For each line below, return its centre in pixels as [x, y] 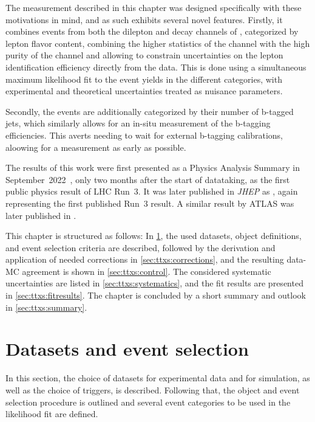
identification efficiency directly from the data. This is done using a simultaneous [156, 67]
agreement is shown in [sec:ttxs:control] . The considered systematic [147, 271]
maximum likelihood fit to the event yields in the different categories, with [144, 79]
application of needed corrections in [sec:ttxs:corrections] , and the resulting [145, 259]
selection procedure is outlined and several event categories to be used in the [148, 402]
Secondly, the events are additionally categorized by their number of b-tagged [150, 111]
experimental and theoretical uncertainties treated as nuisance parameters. [144, 91]
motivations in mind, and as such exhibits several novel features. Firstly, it [144, 19]
